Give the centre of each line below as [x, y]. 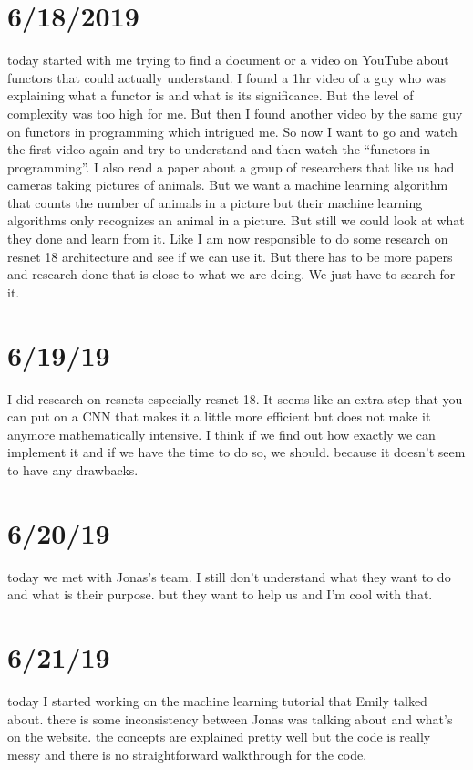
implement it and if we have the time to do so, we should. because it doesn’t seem [236, 452]
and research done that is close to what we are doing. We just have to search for [231, 274]
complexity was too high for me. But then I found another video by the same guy [235, 113]
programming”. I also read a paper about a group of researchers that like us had [231, 166]
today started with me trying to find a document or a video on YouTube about [228, 60]
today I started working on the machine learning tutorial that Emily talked [217, 700]
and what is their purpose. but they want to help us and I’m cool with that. [220, 594]
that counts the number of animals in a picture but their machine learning [215, 202]
